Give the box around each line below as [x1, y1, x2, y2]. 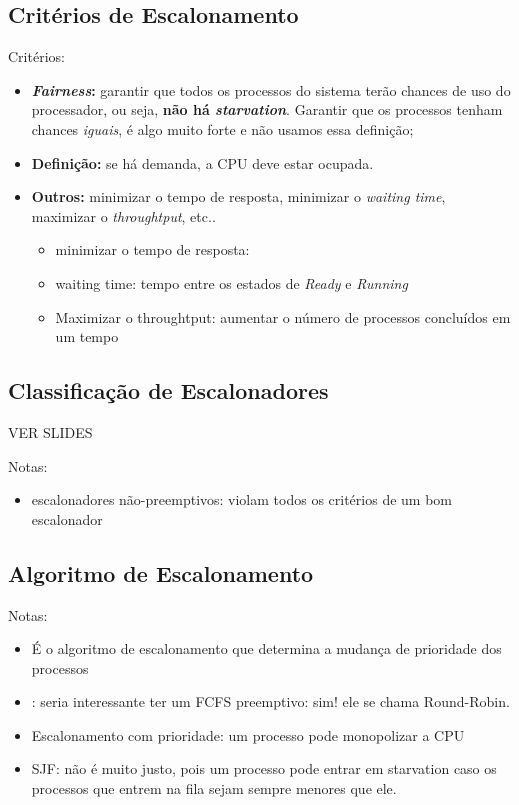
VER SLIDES [8, 421, 93, 442]
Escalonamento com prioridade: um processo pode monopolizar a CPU [31, 724, 465, 745]
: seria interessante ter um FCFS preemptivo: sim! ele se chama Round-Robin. [31, 691, 510, 712]
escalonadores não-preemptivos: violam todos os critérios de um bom [31, 489, 452, 510]
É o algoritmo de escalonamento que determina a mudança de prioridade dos [31, 638, 502, 659]
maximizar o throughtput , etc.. [31, 205, 216, 226]
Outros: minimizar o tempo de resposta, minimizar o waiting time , [31, 186, 446, 207]
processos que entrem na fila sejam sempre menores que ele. [31, 778, 397, 799]
